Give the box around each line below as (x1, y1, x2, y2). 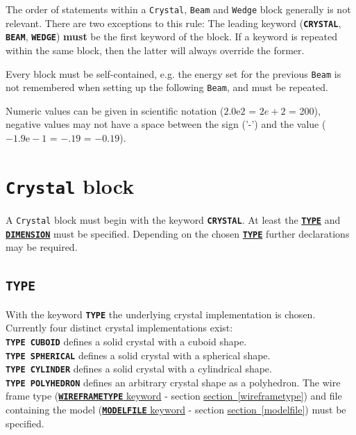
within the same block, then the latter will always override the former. (6, 42, 305, 57)
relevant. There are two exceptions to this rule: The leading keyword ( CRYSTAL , (6, 15, 341, 30)
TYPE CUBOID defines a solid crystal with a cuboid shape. (6, 334, 247, 348)
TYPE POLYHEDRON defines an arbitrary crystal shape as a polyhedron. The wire (6, 375, 341, 389)
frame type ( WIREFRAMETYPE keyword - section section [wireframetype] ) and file (6, 388, 342, 403)
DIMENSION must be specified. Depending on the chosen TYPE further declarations (6, 226, 350, 240)
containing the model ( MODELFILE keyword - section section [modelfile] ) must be (6, 402, 346, 417)
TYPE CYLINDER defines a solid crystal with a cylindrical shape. (6, 361, 272, 376)
